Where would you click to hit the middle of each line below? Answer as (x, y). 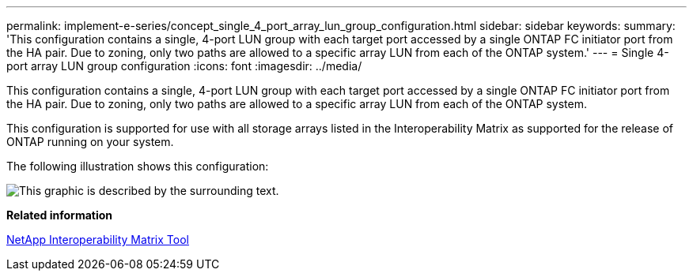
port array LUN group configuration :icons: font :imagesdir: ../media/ (184, 66)
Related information (60, 215)
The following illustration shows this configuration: (138, 166)
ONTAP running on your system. (90, 142)
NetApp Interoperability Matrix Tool (98, 240)
